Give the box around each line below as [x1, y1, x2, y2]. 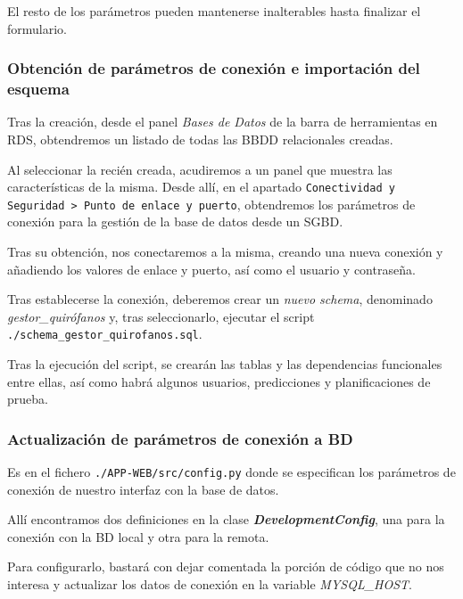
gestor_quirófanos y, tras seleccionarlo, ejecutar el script [7, 307, 315, 325]
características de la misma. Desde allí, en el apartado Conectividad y [7, 177, 395, 196]
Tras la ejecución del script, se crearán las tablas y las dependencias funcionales [7, 355, 442, 373]
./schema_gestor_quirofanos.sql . [7, 324, 203, 343]
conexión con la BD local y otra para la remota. [7, 527, 269, 546]
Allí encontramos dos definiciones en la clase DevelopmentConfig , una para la [7, 510, 445, 529]
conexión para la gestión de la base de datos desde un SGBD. [7, 212, 343, 231]
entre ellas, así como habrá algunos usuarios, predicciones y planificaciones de [7, 372, 431, 390]
